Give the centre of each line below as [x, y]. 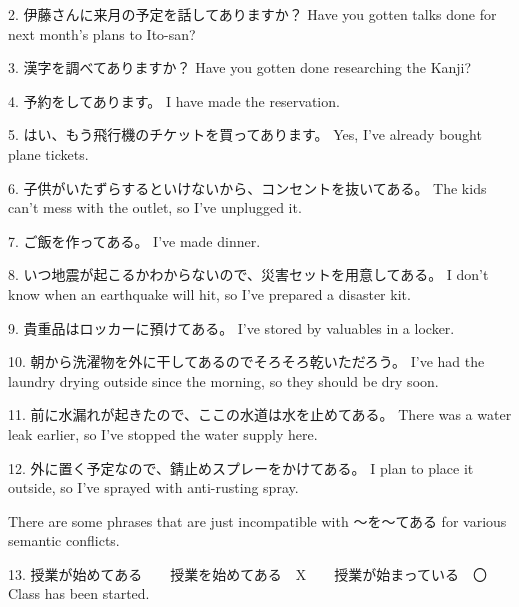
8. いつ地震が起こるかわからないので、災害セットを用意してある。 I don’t [248, 274]
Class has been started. [79, 593]
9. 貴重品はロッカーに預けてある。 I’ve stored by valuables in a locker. [231, 327]
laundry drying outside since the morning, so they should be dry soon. [223, 380]
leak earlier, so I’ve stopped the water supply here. [163, 433]
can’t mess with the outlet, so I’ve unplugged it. [155, 207]
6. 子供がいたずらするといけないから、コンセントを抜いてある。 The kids [247, 187]
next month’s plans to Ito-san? [102, 33]
